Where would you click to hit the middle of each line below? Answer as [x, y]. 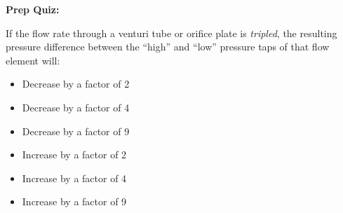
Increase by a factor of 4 [74, 178]
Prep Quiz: [33, 9]
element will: [33, 60]
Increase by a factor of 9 [74, 201]
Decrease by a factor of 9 [76, 131]
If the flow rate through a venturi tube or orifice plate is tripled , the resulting [171, 33]
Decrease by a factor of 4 [76, 107]
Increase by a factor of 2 [74, 154]
